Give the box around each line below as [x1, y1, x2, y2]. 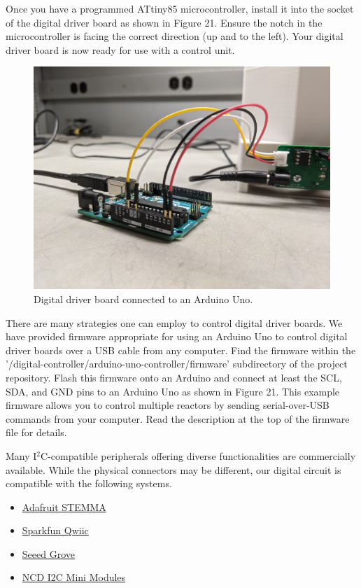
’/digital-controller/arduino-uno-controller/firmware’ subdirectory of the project [6, 356, 348, 371]
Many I [6, 448, 37, 463]
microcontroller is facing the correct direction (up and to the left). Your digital [6, 29, 344, 43]
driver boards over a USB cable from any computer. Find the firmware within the [6, 342, 356, 357]
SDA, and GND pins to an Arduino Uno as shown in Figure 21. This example [6, 384, 340, 398]
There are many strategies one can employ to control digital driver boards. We [6, 315, 343, 330]
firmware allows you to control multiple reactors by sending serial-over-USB [6, 398, 330, 412]
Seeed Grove [22, 546, 75, 561]
